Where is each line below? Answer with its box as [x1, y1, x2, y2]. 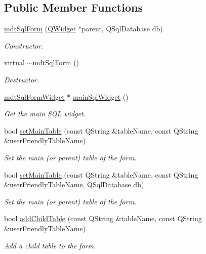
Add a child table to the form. [4, 240, 96, 250]
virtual [4, 57, 25, 68]
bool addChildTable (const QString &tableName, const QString [4, 213, 202, 224]
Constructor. [4, 40, 44, 51]
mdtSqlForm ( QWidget [4, 23, 76, 34]
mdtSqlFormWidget [4, 91, 65, 102]
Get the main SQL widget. [4, 108, 86, 119]
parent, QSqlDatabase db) [81, 23, 163, 34]
